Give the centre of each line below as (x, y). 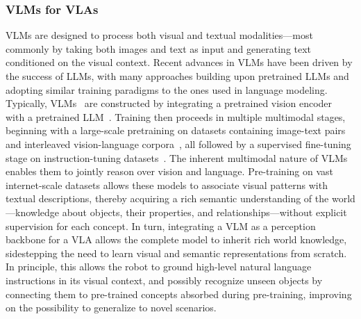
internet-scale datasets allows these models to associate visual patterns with (167, 185)
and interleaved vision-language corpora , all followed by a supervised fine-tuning (178, 144)
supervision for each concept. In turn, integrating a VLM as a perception (161, 226)
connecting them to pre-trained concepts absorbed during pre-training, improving (179, 294)
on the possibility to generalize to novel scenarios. (111, 308)
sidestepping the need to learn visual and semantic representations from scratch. (176, 253)
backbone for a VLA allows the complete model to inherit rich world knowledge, (176, 239)
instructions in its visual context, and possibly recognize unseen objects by (164, 280)
